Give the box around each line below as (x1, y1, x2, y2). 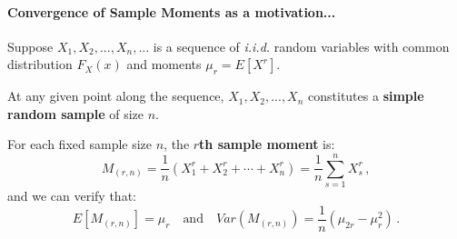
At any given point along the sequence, (7, 86, 224, 105)
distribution (7, 55, 73, 74)
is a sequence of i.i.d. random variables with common (153, 36, 450, 55)
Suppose (7, 36, 54, 55)
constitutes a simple (308, 86, 424, 105)
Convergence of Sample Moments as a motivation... (7, 2, 336, 21)
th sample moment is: (199, 134, 335, 154)
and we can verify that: (7, 186, 136, 205)
